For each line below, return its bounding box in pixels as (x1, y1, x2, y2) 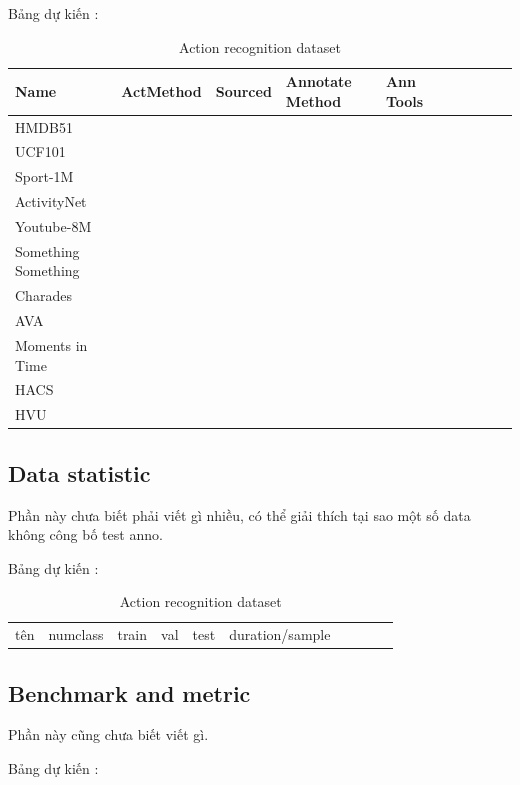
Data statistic (8, 457, 151, 488)
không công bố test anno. (8, 524, 163, 545)
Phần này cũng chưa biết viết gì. (8, 724, 209, 745)
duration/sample (229, 624, 331, 645)
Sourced (215, 80, 272, 101)
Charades (15, 285, 72, 306)
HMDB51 (15, 116, 73, 137)
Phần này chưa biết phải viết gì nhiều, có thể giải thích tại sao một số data (8, 504, 471, 525)
